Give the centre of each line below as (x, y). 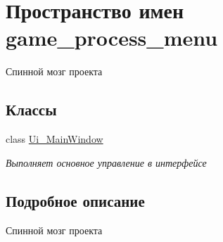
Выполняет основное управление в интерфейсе (106, 162)
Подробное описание (75, 200)
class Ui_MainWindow (55, 139)
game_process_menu (112, 38)
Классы (31, 109)
